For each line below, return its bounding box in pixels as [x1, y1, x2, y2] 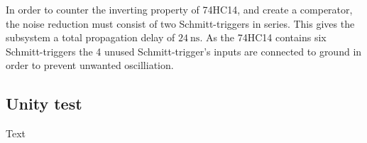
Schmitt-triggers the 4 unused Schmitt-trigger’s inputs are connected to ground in [6, 43, 362, 58]
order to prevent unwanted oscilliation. [6, 58, 174, 73]
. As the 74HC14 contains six [199, 30, 327, 45]
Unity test [6, 92, 82, 115]
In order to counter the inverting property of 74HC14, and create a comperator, [6, 2, 353, 16]
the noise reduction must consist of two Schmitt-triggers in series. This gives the [6, 16, 355, 31]
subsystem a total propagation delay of [6, 30, 175, 45]
